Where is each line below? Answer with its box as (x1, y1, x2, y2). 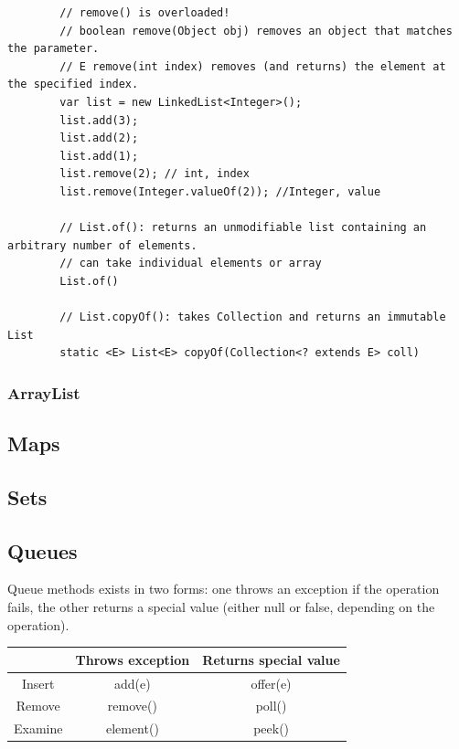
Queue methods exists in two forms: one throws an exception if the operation (7, 579, 440, 598)
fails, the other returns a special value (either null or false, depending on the (7, 597, 435, 617)
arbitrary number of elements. (7, 238, 197, 252)
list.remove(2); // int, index (59, 167, 250, 181)
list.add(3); (59, 113, 139, 127)
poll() (255, 696, 287, 715)
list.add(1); (59, 149, 139, 163)
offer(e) (251, 673, 292, 692)
